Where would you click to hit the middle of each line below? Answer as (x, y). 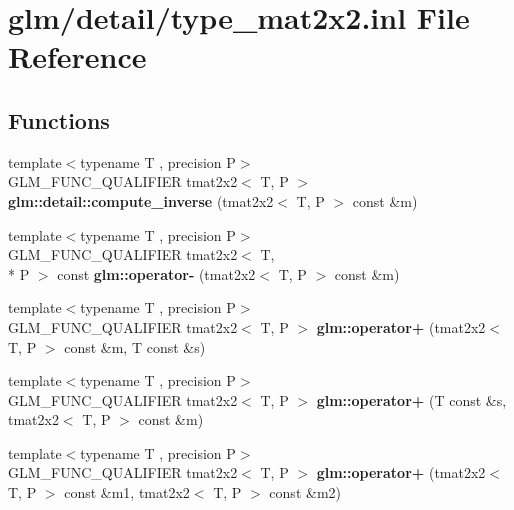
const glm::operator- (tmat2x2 (156, 273)
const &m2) (305, 492)
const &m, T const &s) (135, 346)
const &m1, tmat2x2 (127, 492)
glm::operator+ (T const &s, (411, 399)
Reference (77, 56)
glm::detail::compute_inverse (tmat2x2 (141, 200)
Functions (59, 119)
